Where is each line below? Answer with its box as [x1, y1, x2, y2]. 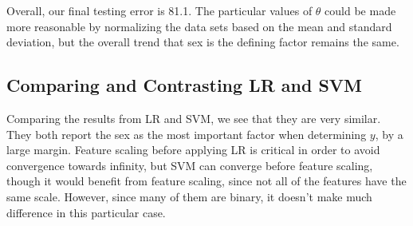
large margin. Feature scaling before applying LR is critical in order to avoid [6, 141, 380, 158]
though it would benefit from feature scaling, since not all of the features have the [6, 172, 407, 189]
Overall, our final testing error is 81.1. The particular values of [6, 2, 313, 18]
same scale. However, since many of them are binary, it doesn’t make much [6, 188, 372, 204]
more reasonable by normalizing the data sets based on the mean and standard [6, 18, 392, 34]
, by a [375, 125, 403, 142]
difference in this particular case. [6, 204, 166, 220]
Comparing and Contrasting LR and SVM [6, 73, 363, 97]
